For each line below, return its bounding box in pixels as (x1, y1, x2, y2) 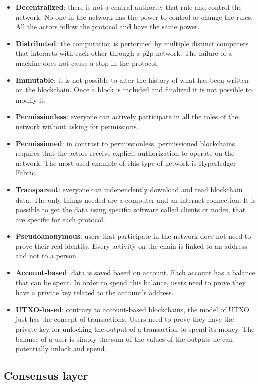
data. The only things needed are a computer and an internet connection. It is (15, 194, 256, 205)
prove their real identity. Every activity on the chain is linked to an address (15, 240, 247, 251)
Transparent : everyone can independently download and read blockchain (15, 184, 243, 195)
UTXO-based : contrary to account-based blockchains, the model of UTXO (15, 304, 249, 314)
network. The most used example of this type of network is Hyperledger (15, 157, 236, 168)
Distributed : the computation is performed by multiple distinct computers (15, 38, 249, 48)
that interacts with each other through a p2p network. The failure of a (15, 48, 232, 58)
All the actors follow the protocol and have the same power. (15, 21, 200, 32)
